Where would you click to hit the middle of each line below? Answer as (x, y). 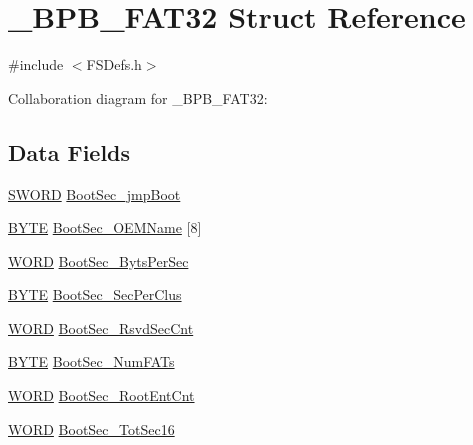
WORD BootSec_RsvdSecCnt (101, 327)
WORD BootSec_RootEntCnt (101, 395)
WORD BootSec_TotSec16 (91, 428)
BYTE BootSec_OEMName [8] (105, 227)
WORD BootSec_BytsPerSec (98, 260)
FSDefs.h (114, 64)
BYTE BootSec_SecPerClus (95, 294)
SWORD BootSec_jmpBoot (94, 193)
